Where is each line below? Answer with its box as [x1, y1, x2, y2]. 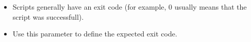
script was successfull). [12, 11, 84, 22]
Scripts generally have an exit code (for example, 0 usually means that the [12, 2, 247, 12]
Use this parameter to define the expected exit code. [12, 28, 178, 39]
